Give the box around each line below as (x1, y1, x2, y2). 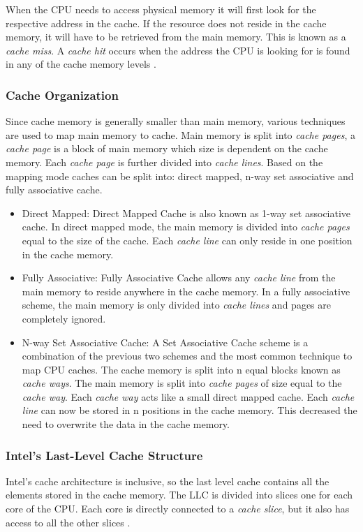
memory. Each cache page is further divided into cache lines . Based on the (6, 154, 323, 169)
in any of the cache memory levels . (6, 57, 156, 71)
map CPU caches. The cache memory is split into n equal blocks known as (22, 362, 341, 376)
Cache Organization (6, 86, 119, 103)
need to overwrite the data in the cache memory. (22, 417, 230, 431)
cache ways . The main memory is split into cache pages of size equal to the (22, 376, 342, 390)
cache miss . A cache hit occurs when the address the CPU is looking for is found (6, 43, 350, 57)
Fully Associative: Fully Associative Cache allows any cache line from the (22, 270, 336, 285)
